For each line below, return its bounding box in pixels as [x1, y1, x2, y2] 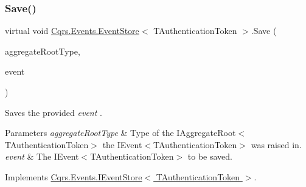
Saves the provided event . [5, 106, 102, 118]
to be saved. [187, 150, 232, 163]
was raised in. [251, 138, 302, 151]
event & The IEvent [5, 150, 79, 163]
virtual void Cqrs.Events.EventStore [5, 24, 139, 37]
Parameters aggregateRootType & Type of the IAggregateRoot [5, 126, 236, 139]
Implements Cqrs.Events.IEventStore [5, 170, 142, 183]
